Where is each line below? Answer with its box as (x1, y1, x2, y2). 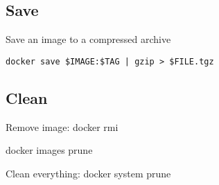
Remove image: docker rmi (6, 119, 119, 134)
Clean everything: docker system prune (6, 166, 171, 180)
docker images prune (6, 143, 93, 157)
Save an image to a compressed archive (6, 32, 171, 46)
